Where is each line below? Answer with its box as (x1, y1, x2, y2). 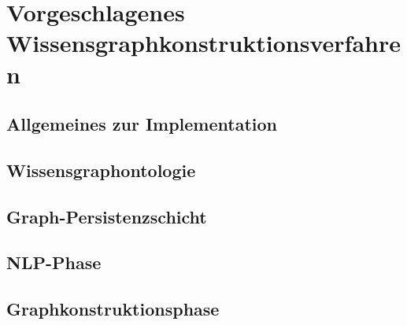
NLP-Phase (6, 250, 102, 275)
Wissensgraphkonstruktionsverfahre (6, 27, 401, 59)
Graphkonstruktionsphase (6, 297, 220, 321)
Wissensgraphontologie (6, 157, 196, 182)
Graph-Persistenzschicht (6, 204, 207, 228)
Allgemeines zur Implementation (6, 112, 277, 136)
